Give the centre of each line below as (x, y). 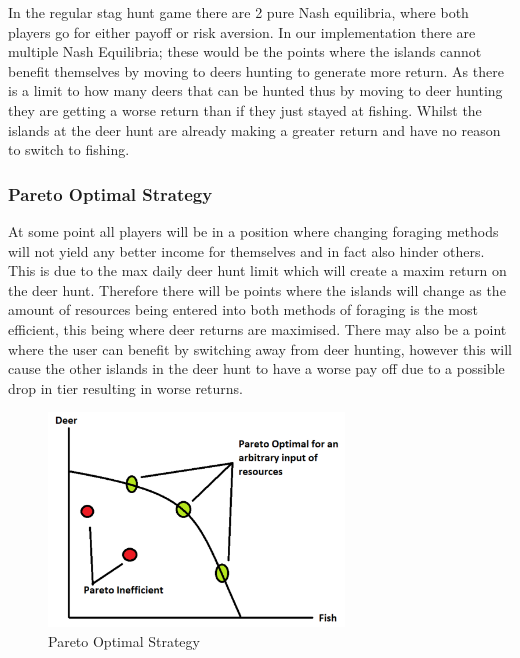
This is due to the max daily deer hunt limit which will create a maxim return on (257, 270)
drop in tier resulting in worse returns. (125, 387)
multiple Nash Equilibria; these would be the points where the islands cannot (245, 51)
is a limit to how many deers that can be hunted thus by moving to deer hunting (255, 90)
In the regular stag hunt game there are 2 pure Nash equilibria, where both (238, 12)
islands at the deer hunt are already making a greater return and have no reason (254, 129)
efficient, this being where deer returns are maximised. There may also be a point (257, 328)
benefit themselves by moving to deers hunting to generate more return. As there (256, 70)
